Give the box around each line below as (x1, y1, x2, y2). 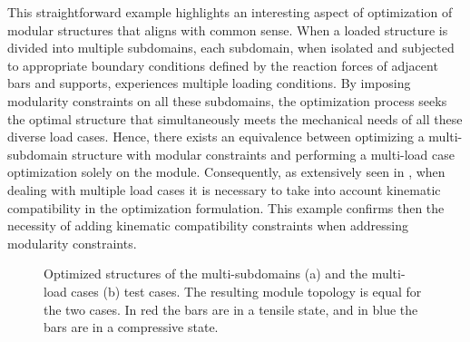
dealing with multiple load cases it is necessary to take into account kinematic (7, 180, 441, 199)
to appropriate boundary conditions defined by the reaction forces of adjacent (7, 55, 438, 74)
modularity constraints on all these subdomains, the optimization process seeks (7, 91, 447, 110)
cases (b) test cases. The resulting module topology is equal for (71, 281, 422, 300)
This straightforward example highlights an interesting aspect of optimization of (7, 3, 453, 21)
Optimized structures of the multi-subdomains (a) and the (44, 264, 368, 283)
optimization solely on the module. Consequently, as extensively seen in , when (7, 162, 446, 181)
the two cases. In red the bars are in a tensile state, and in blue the (44, 299, 418, 318)
